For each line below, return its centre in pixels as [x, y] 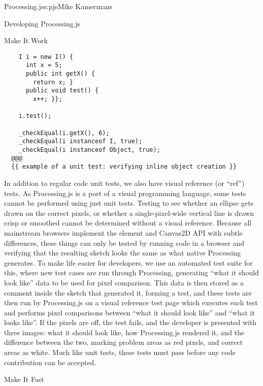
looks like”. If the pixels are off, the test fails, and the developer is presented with [130, 322]
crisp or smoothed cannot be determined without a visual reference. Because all [128, 223]
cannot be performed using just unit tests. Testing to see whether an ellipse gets [129, 203]
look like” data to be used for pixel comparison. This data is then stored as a [124, 282]
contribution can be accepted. [50, 362]
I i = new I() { [46, 57]
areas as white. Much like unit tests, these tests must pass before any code [120, 352]
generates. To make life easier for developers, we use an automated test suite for [128, 262]
